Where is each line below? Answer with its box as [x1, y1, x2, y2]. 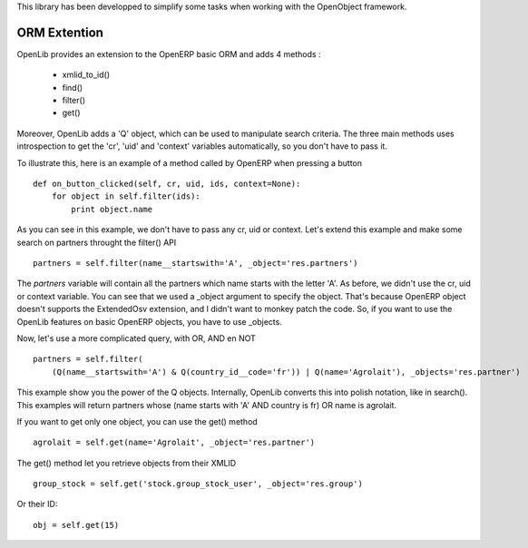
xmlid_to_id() [62, 69, 111, 81]
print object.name [71, 204, 153, 214]
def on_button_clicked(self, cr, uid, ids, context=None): [33, 179, 301, 190]
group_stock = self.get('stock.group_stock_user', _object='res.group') [33, 479, 363, 489]
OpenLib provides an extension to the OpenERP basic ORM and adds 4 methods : [16, 48, 321, 59]
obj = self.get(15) [33, 520, 120, 530]
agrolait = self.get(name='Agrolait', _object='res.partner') [33, 437, 316, 448]
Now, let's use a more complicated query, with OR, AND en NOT [16, 332, 256, 344]
